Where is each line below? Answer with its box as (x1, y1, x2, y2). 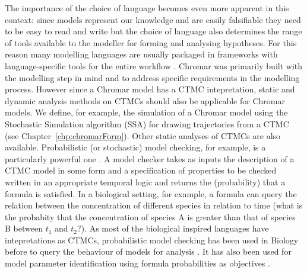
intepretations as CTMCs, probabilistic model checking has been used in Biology (5, 233, 299, 246)
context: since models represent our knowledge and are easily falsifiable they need (5, 13, 301, 25)
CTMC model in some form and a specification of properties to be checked (5, 164, 277, 176)
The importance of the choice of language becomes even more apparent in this (5, 2, 289, 14)
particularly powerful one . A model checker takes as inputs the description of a (5, 152, 295, 165)
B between (5, 222, 43, 235)
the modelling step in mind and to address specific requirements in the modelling (5, 71, 300, 83)
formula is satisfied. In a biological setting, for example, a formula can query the (5, 187, 297, 200)
